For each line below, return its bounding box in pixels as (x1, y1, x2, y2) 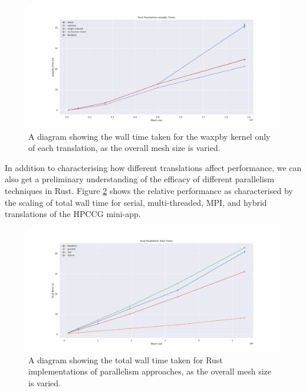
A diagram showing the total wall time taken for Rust (28, 353, 223, 366)
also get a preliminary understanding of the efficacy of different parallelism (5, 173, 274, 185)
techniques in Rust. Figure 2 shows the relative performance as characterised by (5, 185, 293, 197)
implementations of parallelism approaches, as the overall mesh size (28, 365, 271, 377)
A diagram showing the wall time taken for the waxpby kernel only (28, 130, 271, 142)
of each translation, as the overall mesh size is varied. (28, 142, 221, 154)
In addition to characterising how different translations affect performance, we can (5, 161, 302, 173)
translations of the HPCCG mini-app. (5, 208, 141, 220)
